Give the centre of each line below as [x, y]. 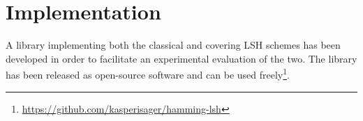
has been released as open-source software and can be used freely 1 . [148, 73]
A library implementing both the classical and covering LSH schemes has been [173, 45]
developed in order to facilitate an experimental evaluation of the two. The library [181, 58]
